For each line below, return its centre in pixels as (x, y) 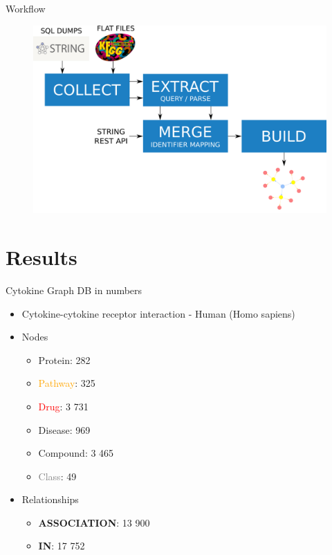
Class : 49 (57, 476)
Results (41, 257)
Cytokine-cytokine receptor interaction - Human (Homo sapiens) (158, 313)
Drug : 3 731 (63, 406)
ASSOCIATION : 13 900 (94, 522)
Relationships (50, 499)
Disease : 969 (64, 429)
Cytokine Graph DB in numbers (74, 290)
